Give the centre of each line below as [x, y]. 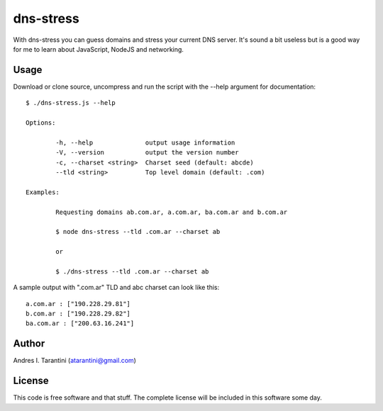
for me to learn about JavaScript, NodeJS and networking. [99, 49]
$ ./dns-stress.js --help [71, 103]
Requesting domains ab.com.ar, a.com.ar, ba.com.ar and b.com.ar [172, 212]
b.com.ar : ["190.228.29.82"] [78, 314]
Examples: [43, 192]
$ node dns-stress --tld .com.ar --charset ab [138, 232]
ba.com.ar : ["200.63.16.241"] [80, 323]
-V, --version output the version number [147, 153]
